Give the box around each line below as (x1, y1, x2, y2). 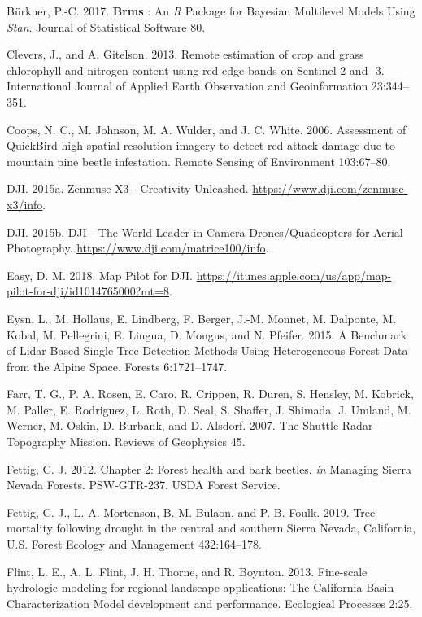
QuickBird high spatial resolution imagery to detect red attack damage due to (7, 137, 396, 154)
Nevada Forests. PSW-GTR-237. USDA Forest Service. (7, 476, 281, 493)
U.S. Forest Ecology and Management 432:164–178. (7, 536, 262, 553)
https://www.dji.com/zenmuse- (252, 180, 408, 197)
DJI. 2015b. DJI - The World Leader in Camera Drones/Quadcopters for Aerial (7, 223, 403, 240)
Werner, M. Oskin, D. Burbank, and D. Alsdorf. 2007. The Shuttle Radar (7, 417, 373, 434)
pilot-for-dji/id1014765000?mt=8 (7, 282, 169, 300)
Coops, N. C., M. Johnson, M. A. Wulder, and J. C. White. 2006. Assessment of (7, 120, 407, 138)
